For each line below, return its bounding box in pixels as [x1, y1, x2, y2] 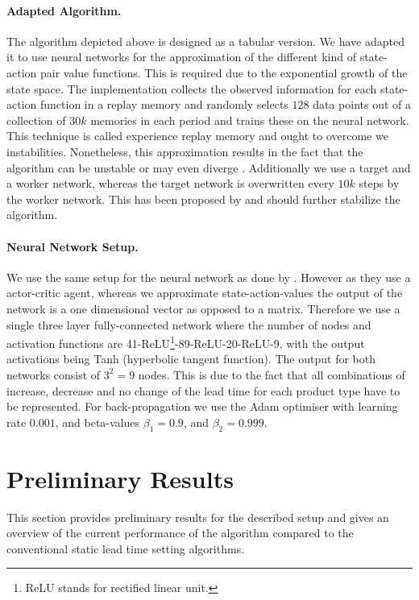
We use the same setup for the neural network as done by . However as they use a [6, 268, 411, 285]
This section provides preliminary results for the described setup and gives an [6, 508, 389, 525]
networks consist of [6, 366, 101, 383]
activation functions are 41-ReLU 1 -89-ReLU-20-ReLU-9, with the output [6, 333, 365, 351]
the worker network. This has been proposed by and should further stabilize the [6, 190, 400, 207]
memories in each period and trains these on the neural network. [90, 111, 409, 128]
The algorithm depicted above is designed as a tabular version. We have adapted [6, 32, 404, 49]
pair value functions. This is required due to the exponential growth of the [39, 64, 408, 81]
